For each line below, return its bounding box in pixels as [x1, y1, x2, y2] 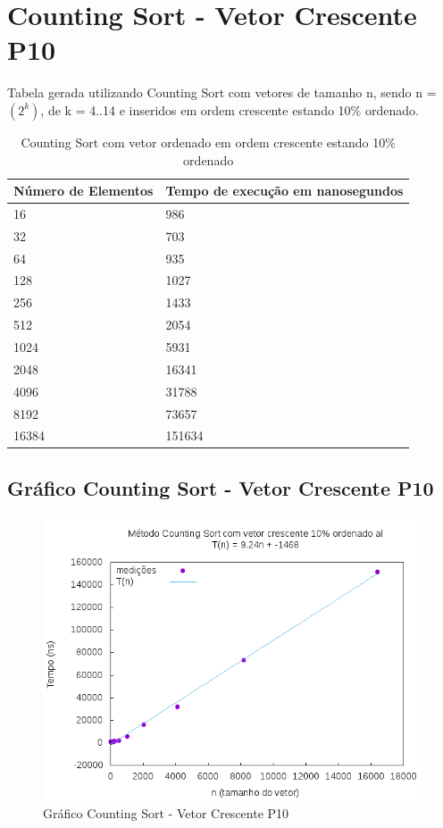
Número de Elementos [13, 181, 154, 200]
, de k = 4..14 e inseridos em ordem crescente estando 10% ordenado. [40, 100, 419, 119]
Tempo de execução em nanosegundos [165, 181, 404, 200]
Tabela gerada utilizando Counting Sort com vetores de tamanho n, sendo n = [7, 83, 437, 102]
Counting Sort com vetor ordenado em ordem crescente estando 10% [21, 132, 396, 151]
